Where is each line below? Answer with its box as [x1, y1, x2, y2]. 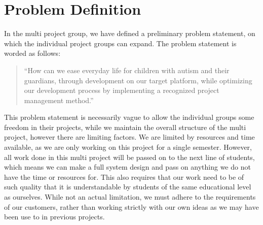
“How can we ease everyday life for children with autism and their [24, 65, 230, 75]
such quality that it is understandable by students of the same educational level [4, 181, 251, 192]
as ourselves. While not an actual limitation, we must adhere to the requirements [4, 191, 256, 202]
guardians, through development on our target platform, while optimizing [24, 75, 252, 85]
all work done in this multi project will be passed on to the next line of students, [4, 151, 255, 162]
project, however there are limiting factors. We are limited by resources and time [4, 132, 255, 142]
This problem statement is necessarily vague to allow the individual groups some [4, 112, 254, 122]
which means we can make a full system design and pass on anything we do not [4, 162, 251, 172]
